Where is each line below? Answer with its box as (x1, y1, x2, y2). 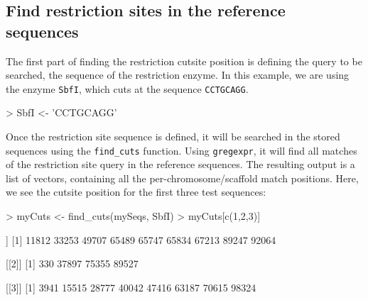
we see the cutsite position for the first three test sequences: (6, 184, 266, 199)
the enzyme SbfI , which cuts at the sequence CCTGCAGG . (6, 81, 249, 96)
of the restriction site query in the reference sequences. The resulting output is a (6, 157, 355, 172)
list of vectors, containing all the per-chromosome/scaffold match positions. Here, (6, 170, 359, 185)
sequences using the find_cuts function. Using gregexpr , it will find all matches (6, 143, 357, 157)
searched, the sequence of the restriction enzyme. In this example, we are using (6, 67, 350, 82)
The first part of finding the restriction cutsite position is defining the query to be (6, 53, 362, 68)
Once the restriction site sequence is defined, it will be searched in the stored (6, 129, 340, 144)
